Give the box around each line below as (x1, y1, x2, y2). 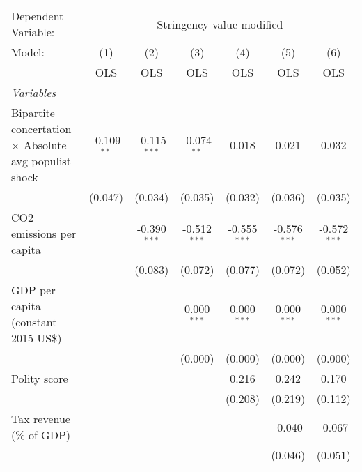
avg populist (11, 153, 71, 169)
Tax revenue (11, 411, 70, 427)
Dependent (11, 8, 64, 24)
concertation (11, 121, 72, 137)
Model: (11, 44, 45, 60)
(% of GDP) (11, 427, 71, 443)
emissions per (11, 225, 77, 241)
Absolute (23, 137, 67, 153)
